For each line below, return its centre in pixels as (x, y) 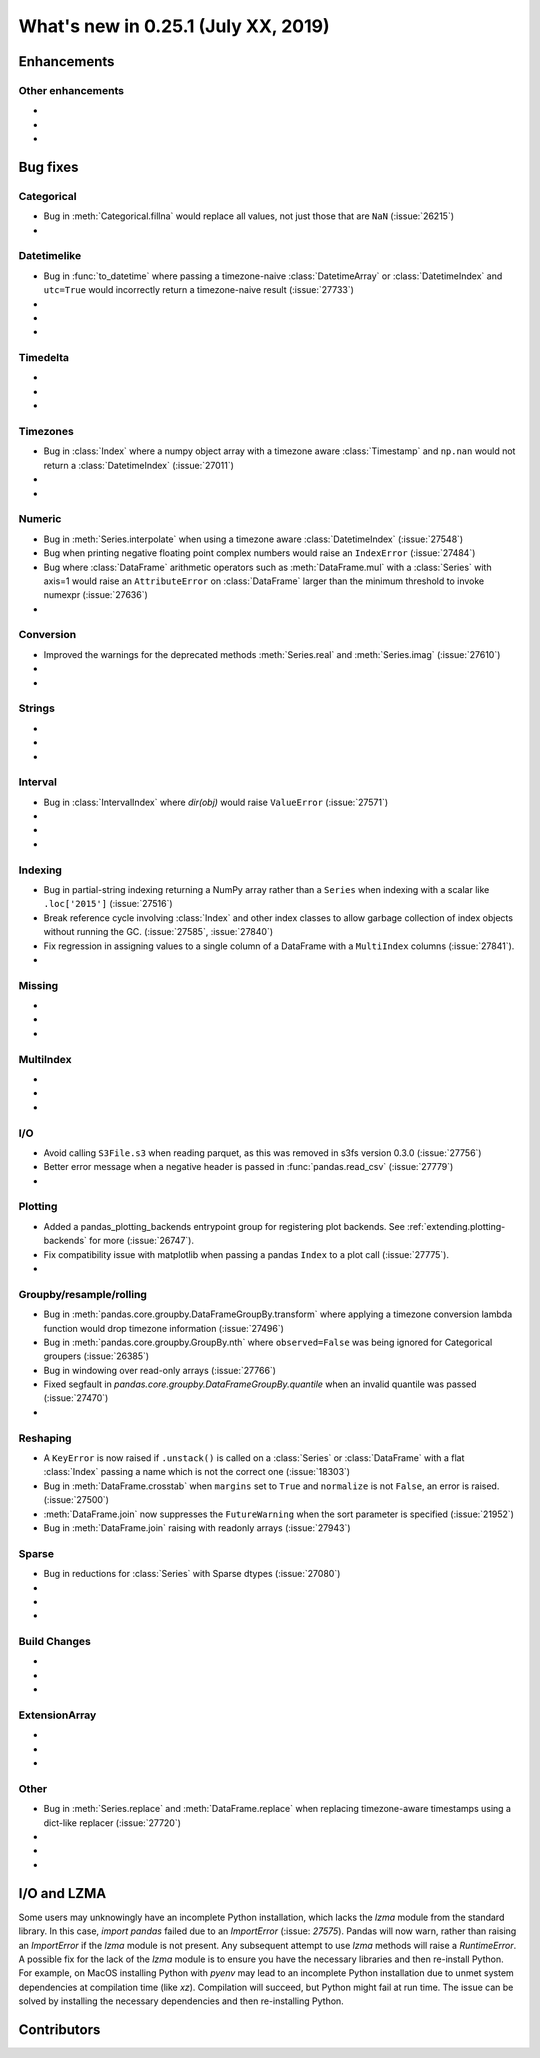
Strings (36, 708)
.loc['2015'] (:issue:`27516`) (108, 904)
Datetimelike (50, 256)
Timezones (46, 432)
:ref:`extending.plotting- (456, 1226)
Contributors (59, 2029)
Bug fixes (48, 166)
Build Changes (55, 1642)
